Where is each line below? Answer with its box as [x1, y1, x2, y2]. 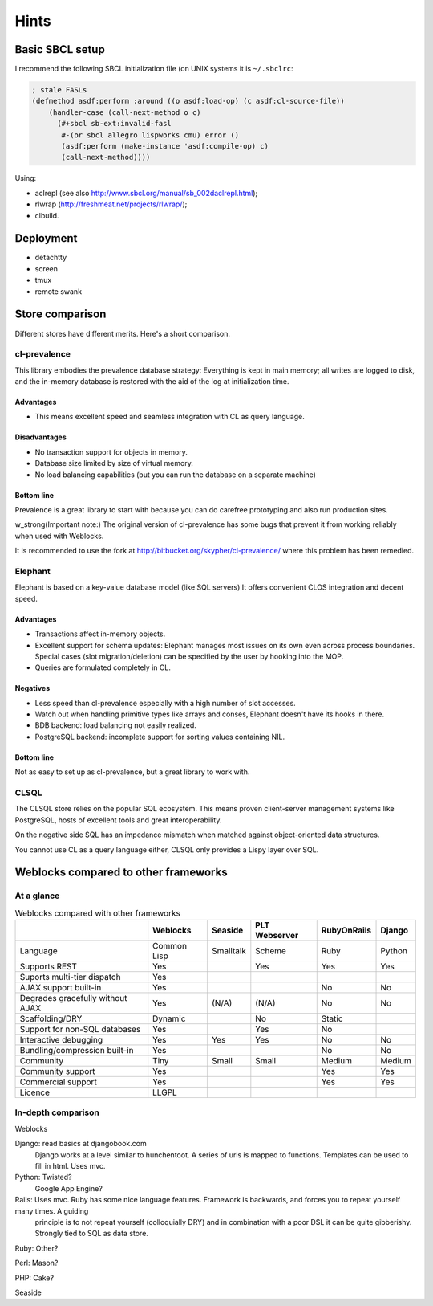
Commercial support [19, 1076, 98, 1088]
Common [152, 941, 188, 952]
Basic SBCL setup [14, 43, 106, 56]
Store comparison [14, 308, 107, 321]
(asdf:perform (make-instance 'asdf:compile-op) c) [61, 141, 269, 150]
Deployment [14, 231, 78, 245]
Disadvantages [14, 432, 67, 442]
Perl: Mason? [14, 1258, 59, 1268]
